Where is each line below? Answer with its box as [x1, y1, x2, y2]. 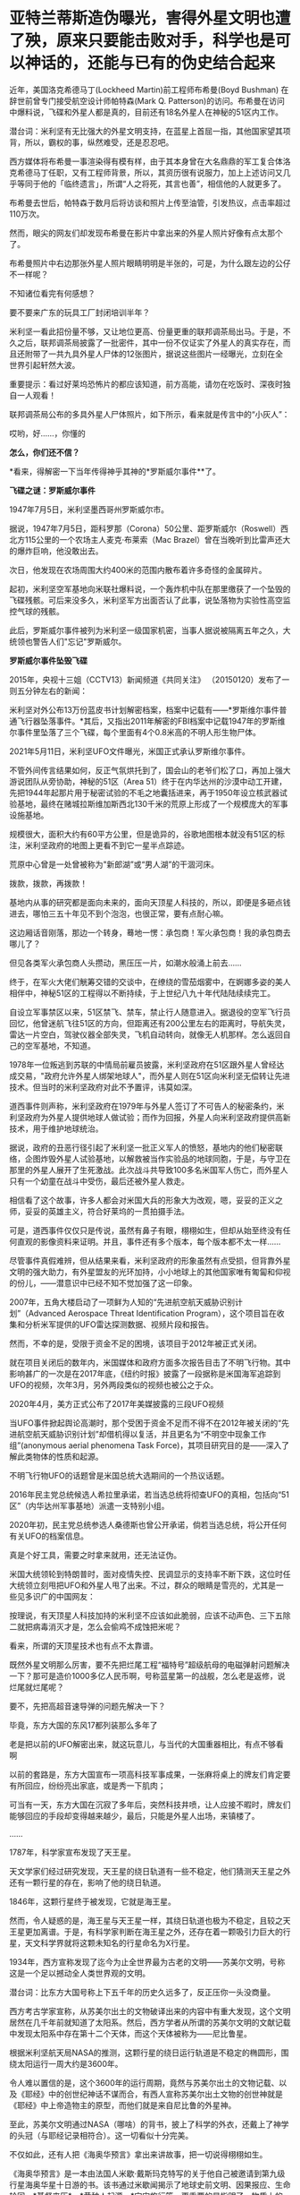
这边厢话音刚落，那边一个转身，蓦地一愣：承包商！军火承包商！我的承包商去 [9, 927, 291, 938]
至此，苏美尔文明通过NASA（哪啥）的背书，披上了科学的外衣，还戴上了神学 [9, 2119, 289, 2130]
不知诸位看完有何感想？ [9, 287, 96, 298]
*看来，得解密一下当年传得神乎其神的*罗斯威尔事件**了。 [9, 466, 221, 476]
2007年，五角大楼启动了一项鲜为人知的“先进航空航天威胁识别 [9, 1296, 236, 1308]
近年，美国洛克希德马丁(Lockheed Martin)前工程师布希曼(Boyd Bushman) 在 [9, 84, 289, 95]
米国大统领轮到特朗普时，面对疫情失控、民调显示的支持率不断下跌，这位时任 [9, 1568, 291, 1579]
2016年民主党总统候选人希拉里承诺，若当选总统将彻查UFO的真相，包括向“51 [9, 1488, 290, 1500]
